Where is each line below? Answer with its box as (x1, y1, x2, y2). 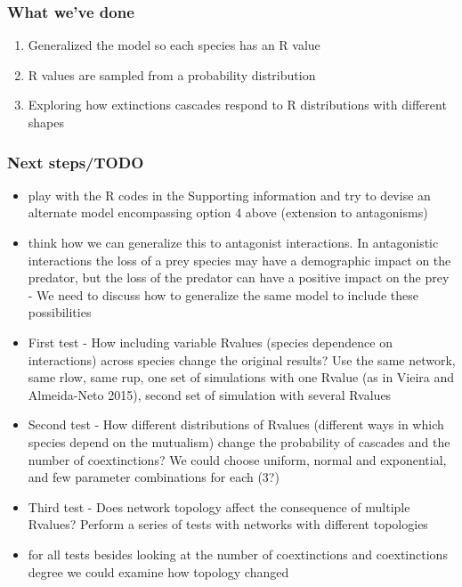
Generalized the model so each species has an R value (28, 36, 320, 54)
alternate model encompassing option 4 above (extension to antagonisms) (28, 203, 428, 222)
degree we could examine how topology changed (28, 562, 289, 581)
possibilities (28, 303, 92, 322)
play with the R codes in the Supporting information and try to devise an (28, 185, 431, 204)
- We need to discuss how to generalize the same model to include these (28, 285, 419, 304)
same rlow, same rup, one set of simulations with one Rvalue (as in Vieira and (28, 368, 455, 387)
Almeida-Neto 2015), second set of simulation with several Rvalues (28, 385, 392, 404)
